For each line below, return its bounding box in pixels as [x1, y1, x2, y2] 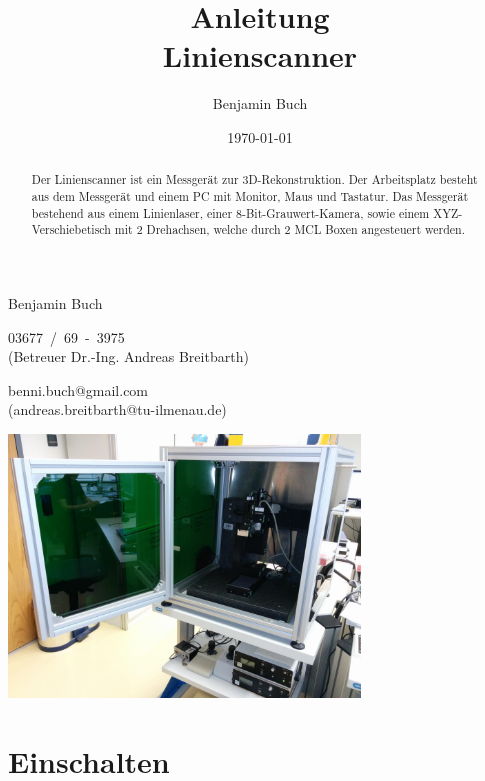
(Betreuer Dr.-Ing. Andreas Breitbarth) [8, 346, 249, 367]
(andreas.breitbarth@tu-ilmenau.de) [8, 399, 227, 420]
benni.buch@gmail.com [8, 379, 149, 400]
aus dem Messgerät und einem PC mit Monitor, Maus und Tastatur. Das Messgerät [31, 187, 469, 204]
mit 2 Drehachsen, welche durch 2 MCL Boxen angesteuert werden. [114, 221, 466, 238]
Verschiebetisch [31, 221, 111, 238]
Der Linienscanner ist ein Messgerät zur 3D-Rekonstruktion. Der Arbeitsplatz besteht [31, 171, 478, 188]
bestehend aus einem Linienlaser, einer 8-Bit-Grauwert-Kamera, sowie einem [31, 204, 430, 221]
